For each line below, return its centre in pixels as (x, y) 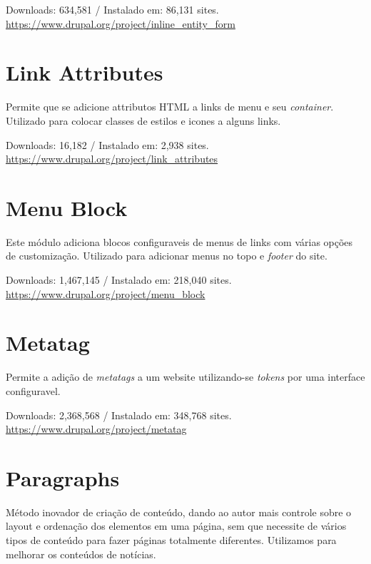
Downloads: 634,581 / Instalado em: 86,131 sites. (112, 9)
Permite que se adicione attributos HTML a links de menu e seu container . (170, 107)
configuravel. (33, 390)
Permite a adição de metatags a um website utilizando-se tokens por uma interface (185, 377)
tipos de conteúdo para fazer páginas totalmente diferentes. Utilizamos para (171, 540)
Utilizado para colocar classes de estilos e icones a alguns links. (143, 120)
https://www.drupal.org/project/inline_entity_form (121, 23)
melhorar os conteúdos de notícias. (81, 554)
